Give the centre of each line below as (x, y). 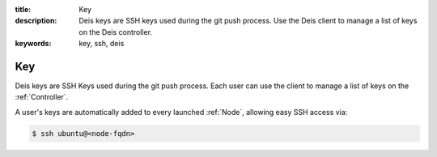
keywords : (33, 44)
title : (23, 9)
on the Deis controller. (116, 32)
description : (36, 21)
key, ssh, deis (102, 44)
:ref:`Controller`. (42, 97)
